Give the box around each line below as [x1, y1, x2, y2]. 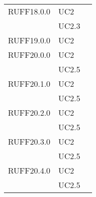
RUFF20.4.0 [8, 165, 51, 176]
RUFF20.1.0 [8, 78, 51, 89]
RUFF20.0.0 [8, 49, 51, 60]
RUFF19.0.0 [8, 34, 51, 46]
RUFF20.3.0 [8, 136, 51, 147]
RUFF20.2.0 [8, 107, 51, 118]
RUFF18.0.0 [8, 5, 51, 17]
